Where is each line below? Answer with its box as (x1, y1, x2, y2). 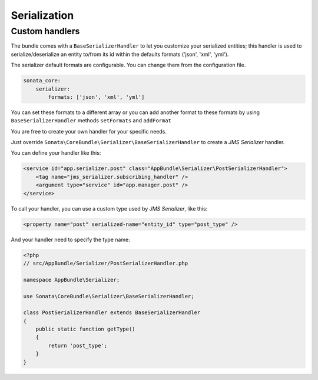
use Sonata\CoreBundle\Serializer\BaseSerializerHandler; (23, 293, 194, 299)
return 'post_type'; (48, 342, 108, 349)
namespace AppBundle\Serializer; (23, 276, 120, 283)
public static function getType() (35, 326, 135, 332)
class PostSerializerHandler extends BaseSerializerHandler (23, 309, 201, 316)
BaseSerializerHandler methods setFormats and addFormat (11, 117, 172, 124)
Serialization (11, 9, 74, 22)
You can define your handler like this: (11, 149, 101, 156)
